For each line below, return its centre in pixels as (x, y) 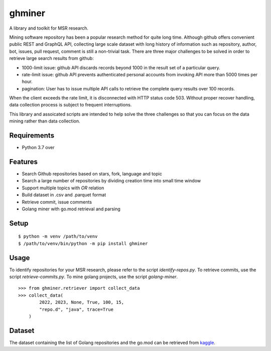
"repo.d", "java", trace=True (77, 309)
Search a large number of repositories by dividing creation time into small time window (111, 181)
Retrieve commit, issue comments (57, 202)
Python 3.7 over (38, 148)
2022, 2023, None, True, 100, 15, (82, 302)
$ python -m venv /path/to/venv (58, 237)
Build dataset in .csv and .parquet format (64, 195)
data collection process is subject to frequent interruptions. (71, 105)
